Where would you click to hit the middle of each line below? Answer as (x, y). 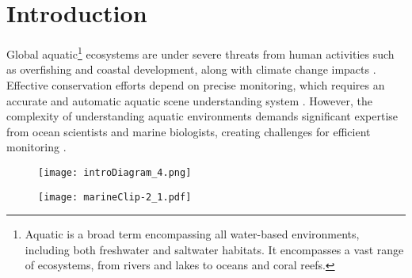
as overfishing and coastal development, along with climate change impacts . (191, 69)
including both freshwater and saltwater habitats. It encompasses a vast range (214, 249)
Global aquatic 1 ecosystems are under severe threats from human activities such (200, 53)
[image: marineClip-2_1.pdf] (115, 197)
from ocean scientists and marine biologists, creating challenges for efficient (189, 131)
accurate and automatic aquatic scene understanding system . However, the (190, 100)
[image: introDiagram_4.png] (115, 172)
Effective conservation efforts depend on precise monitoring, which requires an (196, 84)
